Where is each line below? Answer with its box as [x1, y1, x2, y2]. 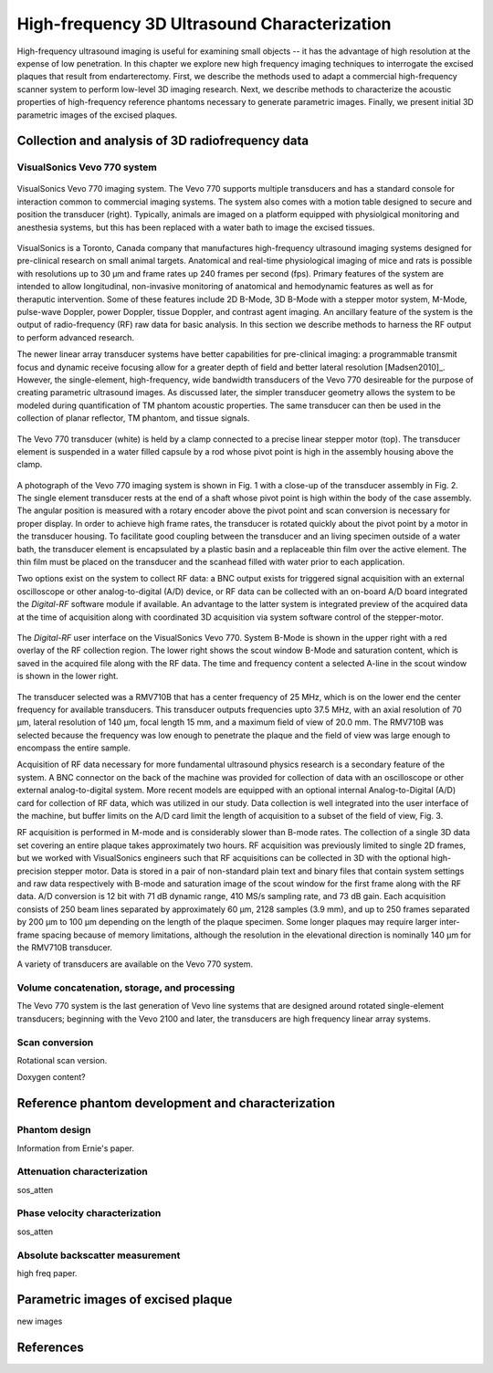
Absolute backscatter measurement [16, 1249, 181, 1262]
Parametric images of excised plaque [16, 1292, 233, 1307]
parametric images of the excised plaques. [16, 110, 178, 121]
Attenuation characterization [16, 1165, 148, 1178]
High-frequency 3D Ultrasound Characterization [16, 14, 392, 34]
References [16, 1339, 84, 1355]
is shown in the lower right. [16, 671, 119, 682]
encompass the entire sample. [16, 742, 131, 753]
